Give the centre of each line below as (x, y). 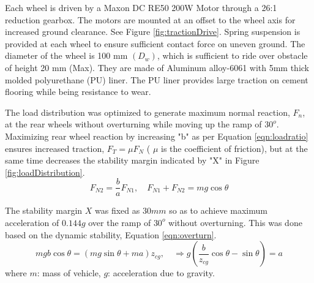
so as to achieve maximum (218, 210)
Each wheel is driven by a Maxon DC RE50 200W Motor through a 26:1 (141, 7)
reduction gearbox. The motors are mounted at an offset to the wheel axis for (150, 19)
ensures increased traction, (55, 148)
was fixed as (118, 210)
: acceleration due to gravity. (161, 273)
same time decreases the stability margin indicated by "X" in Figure (132, 160)
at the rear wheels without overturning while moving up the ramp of (133, 124)
